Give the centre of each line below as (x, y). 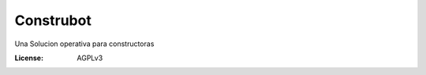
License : (29, 58)
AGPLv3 (90, 58)
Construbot (53, 20)
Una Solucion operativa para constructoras (84, 44)
